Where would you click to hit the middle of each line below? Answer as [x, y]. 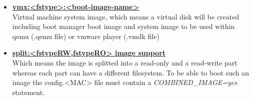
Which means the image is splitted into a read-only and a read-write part [125, 62]
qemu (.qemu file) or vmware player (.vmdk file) [86, 36]
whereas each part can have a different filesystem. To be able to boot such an [131, 72]
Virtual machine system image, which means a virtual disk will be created [126, 16]
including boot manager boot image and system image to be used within [123, 26]
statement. [28, 92]
